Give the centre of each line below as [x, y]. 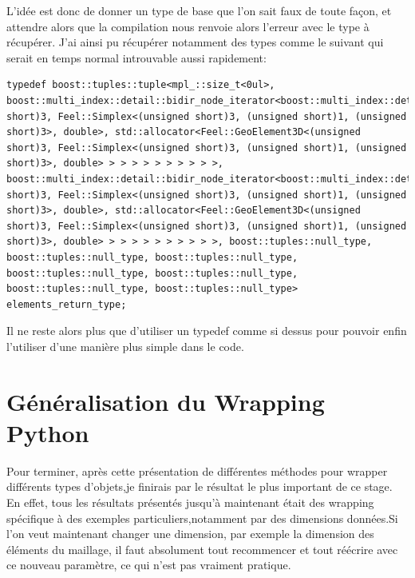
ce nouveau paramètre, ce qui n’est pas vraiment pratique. [149, 565]
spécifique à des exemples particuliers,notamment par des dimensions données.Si [202, 518]
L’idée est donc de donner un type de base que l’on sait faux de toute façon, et [199, 10]
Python [48, 432]
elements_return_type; [67, 304]
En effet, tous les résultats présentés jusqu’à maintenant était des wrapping [190, 502]
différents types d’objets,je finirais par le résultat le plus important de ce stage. [200, 486]
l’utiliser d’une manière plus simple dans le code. [125, 346]
